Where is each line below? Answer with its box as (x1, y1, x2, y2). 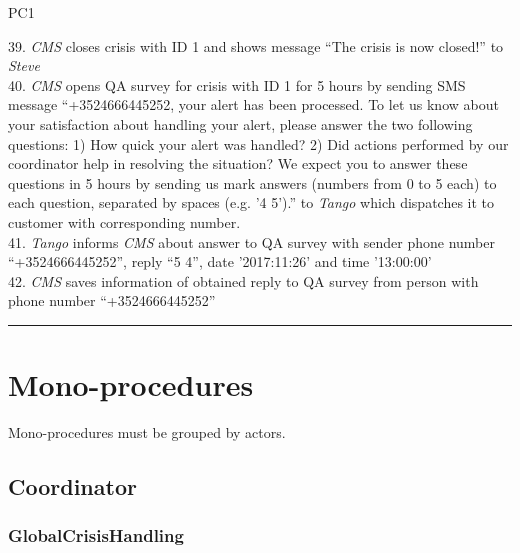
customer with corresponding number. (8, 211, 241, 232)
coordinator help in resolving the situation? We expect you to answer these (8, 153, 468, 174)
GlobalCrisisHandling (8, 523, 184, 548)
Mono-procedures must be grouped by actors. (8, 422, 286, 443)
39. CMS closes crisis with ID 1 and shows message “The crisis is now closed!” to (8, 35, 504, 56)
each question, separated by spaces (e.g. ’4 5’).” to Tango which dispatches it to (8, 192, 495, 213)
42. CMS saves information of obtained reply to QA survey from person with (8, 270, 479, 291)
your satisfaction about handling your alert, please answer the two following (8, 113, 473, 134)
